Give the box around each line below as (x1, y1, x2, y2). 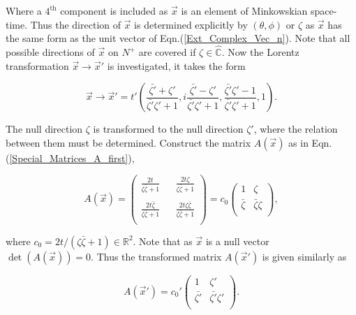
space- (311, 3, 337, 17)
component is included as (60, 3, 168, 17)
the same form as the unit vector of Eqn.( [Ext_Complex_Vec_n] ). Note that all (6, 31, 350, 45)
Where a (6, 3, 42, 17)
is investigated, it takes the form (107, 58, 246, 73)
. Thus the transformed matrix (91, 249, 222, 263)
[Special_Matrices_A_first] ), (9, 150, 135, 165)
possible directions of (6, 45, 95, 59)
